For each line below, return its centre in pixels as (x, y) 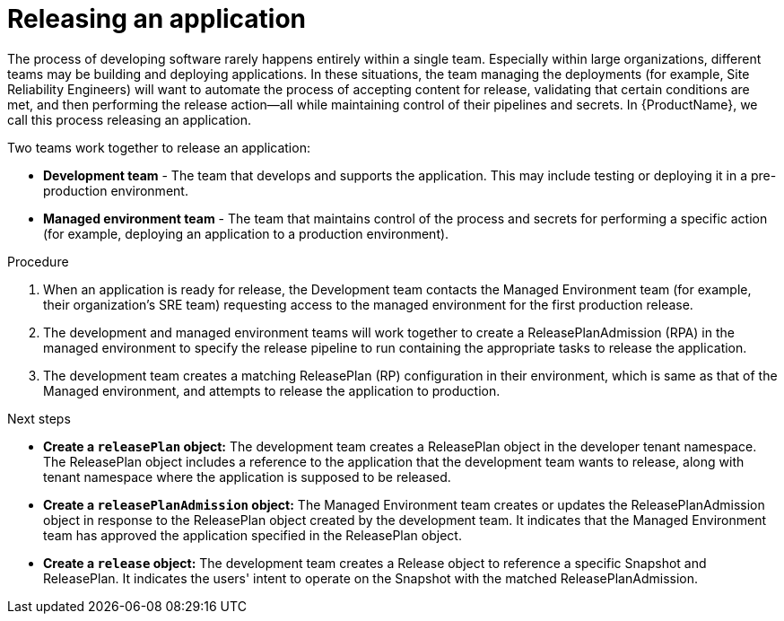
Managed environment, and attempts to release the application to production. (272, 390)
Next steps (39, 418)
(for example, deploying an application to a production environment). (246, 233)
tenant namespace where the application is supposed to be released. (247, 477)
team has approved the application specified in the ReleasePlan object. (253, 535)
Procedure (38, 261)
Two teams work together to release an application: (159, 147)
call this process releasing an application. (130, 119)
